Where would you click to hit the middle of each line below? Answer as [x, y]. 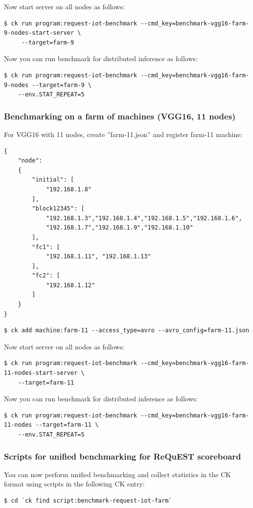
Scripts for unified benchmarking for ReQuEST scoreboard [123, 456]
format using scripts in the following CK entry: [74, 484]
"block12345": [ [58, 209]
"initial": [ [53, 180]
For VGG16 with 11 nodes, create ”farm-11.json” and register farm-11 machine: [123, 134]
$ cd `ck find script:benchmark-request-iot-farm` [88, 501]
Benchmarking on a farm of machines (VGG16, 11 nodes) [120, 116]
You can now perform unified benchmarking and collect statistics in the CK [117, 474]
